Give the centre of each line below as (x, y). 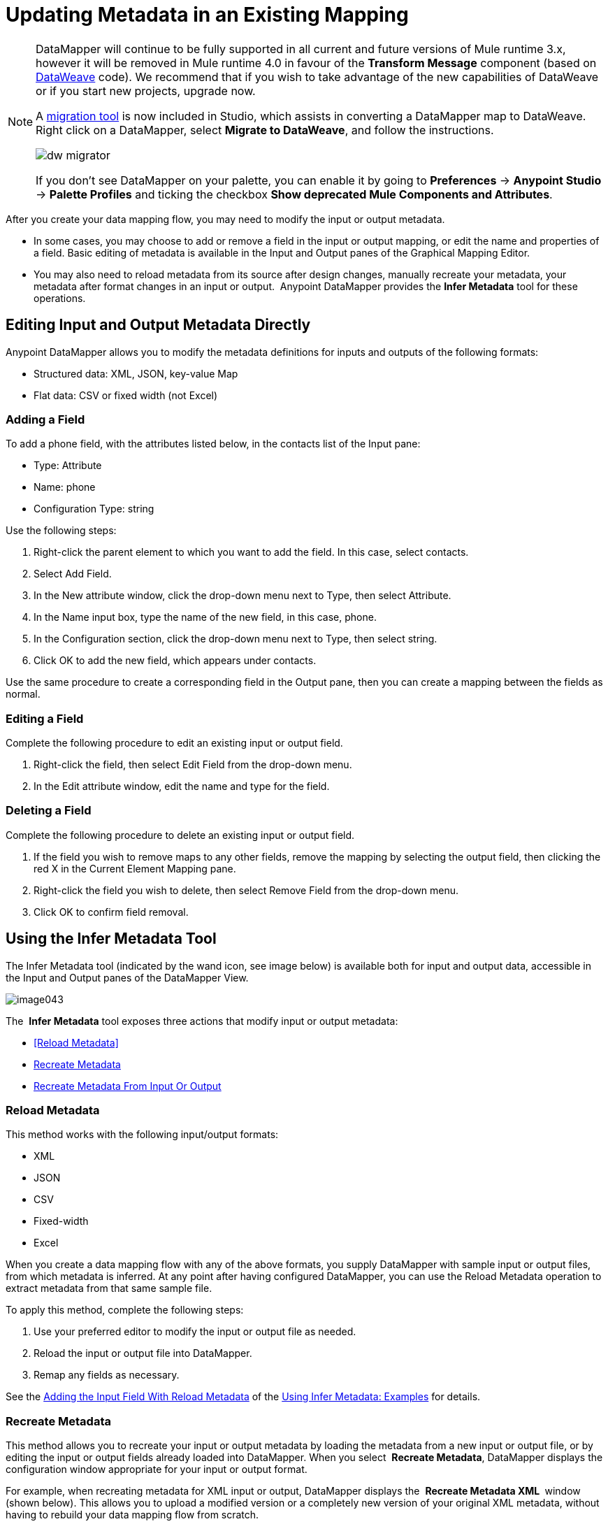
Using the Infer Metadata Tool (111, 939)
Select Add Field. (73, 574)
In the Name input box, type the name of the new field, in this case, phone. (205, 617)
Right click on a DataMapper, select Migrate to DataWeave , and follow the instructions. (265, 130)
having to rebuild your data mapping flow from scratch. (132, 1515)
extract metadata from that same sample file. (109, 1288)
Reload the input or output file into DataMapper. (143, 1353)
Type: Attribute (68, 466)
